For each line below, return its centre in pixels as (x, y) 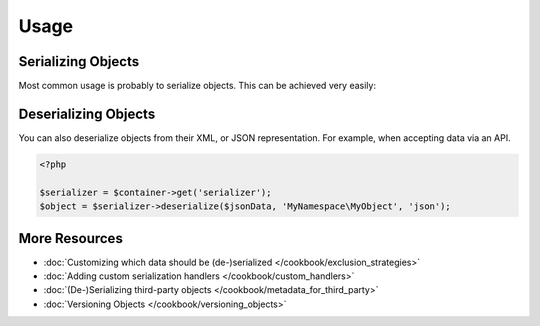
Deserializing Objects (87, 113)
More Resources (71, 238)
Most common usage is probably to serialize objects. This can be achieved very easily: (197, 86)
